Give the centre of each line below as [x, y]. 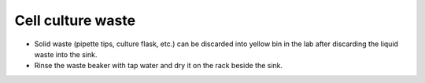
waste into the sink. [66, 54]
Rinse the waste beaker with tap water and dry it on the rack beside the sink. [159, 66]
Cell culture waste [75, 20]
